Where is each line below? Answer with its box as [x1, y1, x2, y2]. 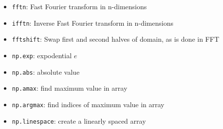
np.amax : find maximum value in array [12, 83, 128, 93]
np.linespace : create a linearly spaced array [12, 115, 146, 126]
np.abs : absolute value [12, 66, 80, 77]
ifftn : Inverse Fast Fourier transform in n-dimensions [12, 17, 173, 28]
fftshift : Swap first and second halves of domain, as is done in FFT [12, 34, 219, 44]
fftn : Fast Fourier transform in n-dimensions [12, 1, 147, 11]
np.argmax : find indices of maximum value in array [12, 99, 165, 109]
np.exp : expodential [12, 50, 72, 60]
